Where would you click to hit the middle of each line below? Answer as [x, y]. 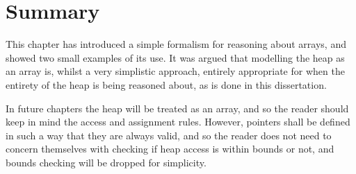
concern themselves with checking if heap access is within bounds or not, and [170, 149]
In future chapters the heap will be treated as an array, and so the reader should [177, 108]
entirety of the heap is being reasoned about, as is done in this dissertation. [166, 84]
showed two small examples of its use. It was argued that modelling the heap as [175, 57]
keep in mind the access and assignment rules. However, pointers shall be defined [178, 122]
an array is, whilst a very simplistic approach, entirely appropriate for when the [175, 71]
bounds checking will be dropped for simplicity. [106, 162]
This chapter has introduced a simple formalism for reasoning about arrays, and [176, 44]
